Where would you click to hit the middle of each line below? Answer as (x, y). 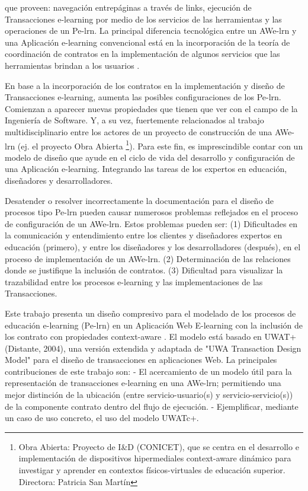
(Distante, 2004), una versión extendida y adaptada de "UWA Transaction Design (153, 348)
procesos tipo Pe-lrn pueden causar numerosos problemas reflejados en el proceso (151, 212)
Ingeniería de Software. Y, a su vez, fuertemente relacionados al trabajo (134, 120)
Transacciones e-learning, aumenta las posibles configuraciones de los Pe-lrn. (143, 97)
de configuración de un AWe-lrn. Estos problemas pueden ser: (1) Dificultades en (151, 223)
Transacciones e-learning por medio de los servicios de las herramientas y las (143, 19)
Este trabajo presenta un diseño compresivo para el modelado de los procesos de (150, 313)
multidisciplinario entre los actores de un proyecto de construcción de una (139, 131)
